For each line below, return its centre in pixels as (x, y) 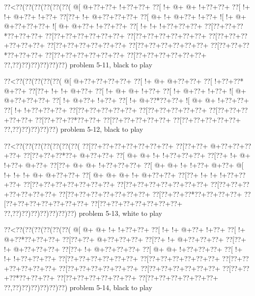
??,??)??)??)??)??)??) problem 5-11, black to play (78, 64)
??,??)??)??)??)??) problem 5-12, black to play (74, 129)
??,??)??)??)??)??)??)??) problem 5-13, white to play (83, 213)
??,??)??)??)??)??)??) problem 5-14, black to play (78, 287)
